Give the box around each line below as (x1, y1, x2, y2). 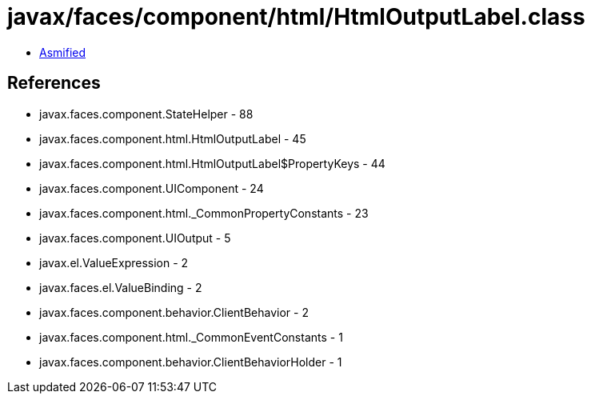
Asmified (39, 45, 86, 59)
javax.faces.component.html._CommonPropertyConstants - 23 (39, 206, 369, 220)
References (7, 73, 101, 94)
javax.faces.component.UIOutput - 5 (39, 230, 231, 245)
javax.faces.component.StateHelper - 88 (39, 106, 254, 121)
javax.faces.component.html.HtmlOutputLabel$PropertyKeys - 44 (39, 156, 385, 170)
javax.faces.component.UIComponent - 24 (39, 181, 264, 195)
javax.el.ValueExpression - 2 (39, 255, 189, 270)
